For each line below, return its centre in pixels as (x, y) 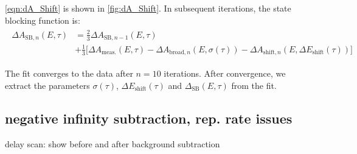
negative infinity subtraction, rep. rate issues (149, 118)
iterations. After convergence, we (225, 73)
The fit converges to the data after (69, 73)
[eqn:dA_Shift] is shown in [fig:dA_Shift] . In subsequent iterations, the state (148, 8)
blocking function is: (43, 20)
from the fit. (254, 85)
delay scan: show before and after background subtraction (113, 143)
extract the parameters (47, 85)
